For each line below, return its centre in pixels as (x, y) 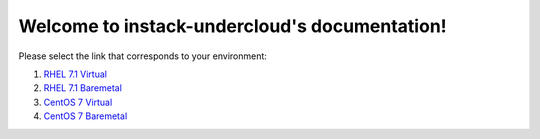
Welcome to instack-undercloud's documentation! (232, 26)
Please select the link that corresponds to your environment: (142, 56)
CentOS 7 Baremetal (85, 116)
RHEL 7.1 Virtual (75, 74)
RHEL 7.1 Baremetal (82, 88)
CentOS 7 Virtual (78, 102)
